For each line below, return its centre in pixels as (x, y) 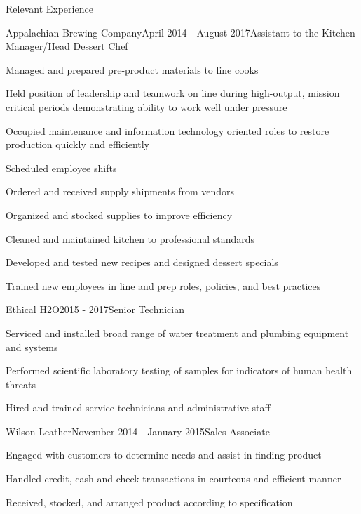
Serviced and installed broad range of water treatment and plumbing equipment (177, 332)
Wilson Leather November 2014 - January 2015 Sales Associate (138, 431)
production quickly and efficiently (78, 144)
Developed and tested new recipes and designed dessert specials (142, 262)
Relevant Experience (49, 8)
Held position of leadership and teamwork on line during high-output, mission (173, 93)
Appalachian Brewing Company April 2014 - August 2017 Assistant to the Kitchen (180, 32)
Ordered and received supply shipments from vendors (120, 191)
